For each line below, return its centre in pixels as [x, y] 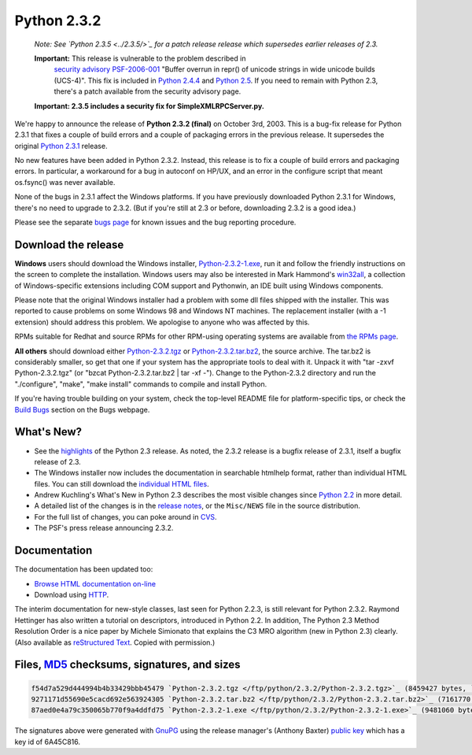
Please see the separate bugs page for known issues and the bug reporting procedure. [155, 222]
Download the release [69, 244]
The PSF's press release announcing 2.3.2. [104, 528]
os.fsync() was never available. [65, 182]
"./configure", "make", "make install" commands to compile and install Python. [141, 384]
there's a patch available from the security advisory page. [147, 91]
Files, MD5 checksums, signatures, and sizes [127, 665]
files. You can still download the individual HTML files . [122, 483]
